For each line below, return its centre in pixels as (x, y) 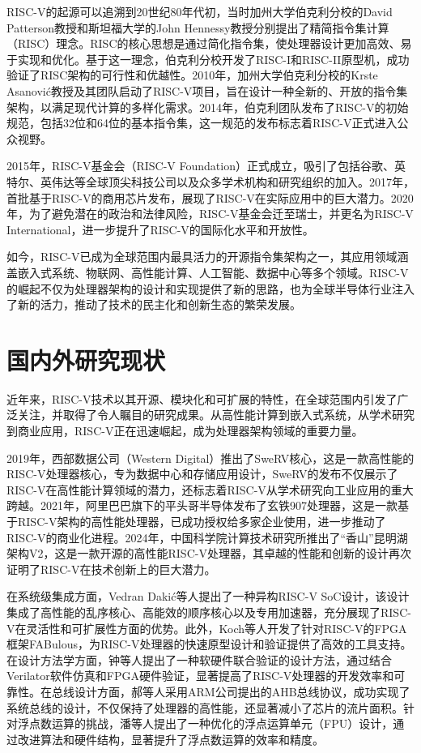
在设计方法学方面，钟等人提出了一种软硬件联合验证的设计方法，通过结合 (199, 659)
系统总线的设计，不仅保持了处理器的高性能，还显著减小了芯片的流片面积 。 (205, 707)
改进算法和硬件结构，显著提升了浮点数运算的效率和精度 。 (170, 739)
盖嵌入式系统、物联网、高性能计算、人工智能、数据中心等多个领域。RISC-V (208, 272)
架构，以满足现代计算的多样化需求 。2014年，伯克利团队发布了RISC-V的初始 (208, 107)
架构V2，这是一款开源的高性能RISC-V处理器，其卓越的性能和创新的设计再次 (209, 553)
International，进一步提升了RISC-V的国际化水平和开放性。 (160, 229)
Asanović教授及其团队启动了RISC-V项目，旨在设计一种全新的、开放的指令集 (207, 90)
